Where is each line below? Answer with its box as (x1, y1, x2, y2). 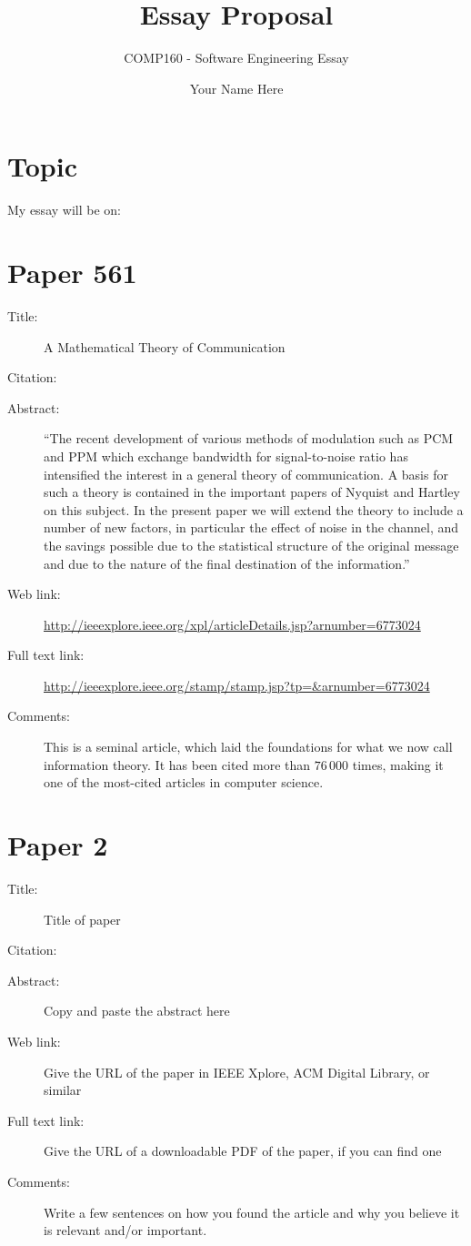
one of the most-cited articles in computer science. (44, 773, 324, 792)
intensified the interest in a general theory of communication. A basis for (44, 464, 448, 483)
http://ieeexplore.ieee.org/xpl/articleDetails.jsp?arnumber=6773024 (44, 614, 421, 633)
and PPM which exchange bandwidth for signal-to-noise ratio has (44, 446, 408, 465)
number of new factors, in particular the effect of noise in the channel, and (44, 518, 459, 537)
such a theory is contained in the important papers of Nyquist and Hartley (44, 482, 460, 501)
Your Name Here (189, 78, 284, 97)
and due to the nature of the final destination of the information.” (44, 553, 410, 572)
